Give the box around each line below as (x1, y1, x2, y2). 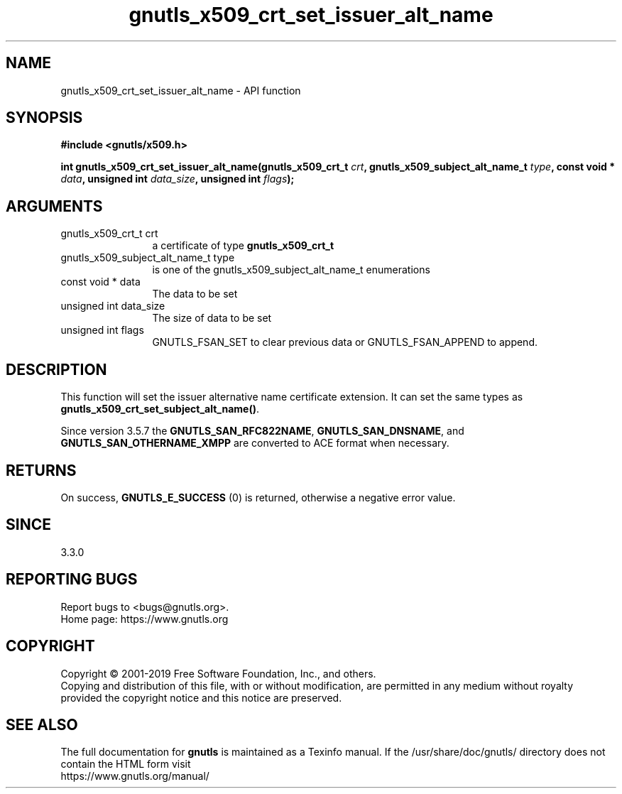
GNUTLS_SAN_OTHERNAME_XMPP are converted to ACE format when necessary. (60, 437, 449, 450)
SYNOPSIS (6, 109, 83, 127)
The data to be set (152, 288, 238, 300)
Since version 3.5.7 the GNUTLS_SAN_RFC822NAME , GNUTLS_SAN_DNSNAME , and (60, 425, 464, 437)
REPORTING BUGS (6, 570, 138, 589)
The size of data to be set (152, 312, 272, 325)
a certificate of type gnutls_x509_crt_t (152, 239, 334, 252)
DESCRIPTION (6, 360, 107, 379)
